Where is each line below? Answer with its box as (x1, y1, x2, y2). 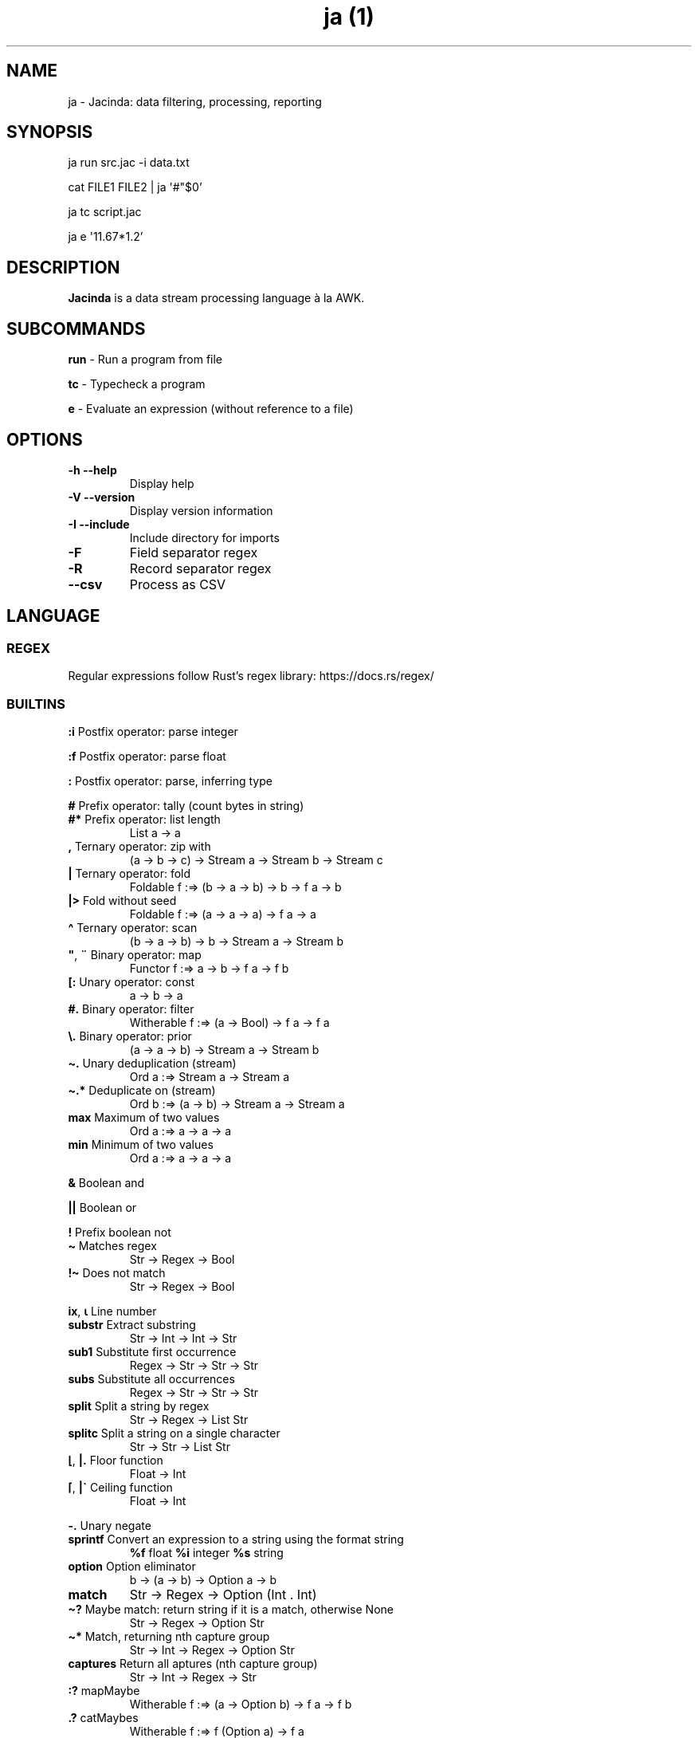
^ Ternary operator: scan (68, 920, 198, 934)
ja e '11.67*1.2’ (68, 230, 143, 244)
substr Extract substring (68, 1317, 196, 1331)
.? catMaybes (68, 1710, 139, 1724)
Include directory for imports (129, 530, 280, 545)
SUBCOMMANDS (6, 318, 146, 339)
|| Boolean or (68, 1200, 137, 1214)
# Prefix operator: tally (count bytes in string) (68, 798, 304, 812)
